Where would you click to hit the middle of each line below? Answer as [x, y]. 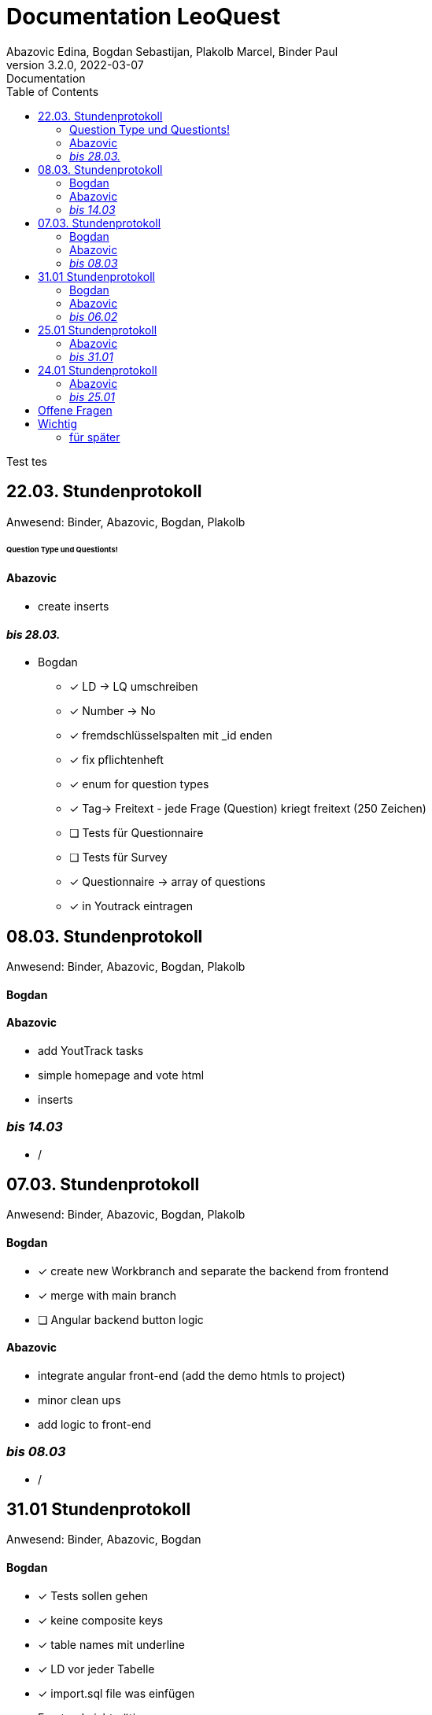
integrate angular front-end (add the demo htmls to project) [192, 1375]
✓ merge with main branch [107, 1295]
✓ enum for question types [139, 784]
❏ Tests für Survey [118, 857]
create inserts [74, 606]
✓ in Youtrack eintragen [131, 906]
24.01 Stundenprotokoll [98, 370]
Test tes [27, 461]
